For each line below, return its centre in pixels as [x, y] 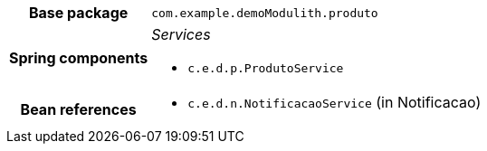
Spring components [79, 57]
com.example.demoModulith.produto [265, 13]
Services [181, 34]
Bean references [78, 109]
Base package [78, 13]
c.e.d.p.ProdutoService [266, 68]
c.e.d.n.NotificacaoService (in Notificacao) [334, 102]
